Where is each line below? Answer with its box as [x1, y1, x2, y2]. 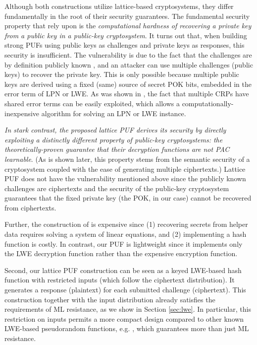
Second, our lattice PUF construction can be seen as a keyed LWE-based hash [4, 265, 242, 275]
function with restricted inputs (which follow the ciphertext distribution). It [4, 275, 235, 285]
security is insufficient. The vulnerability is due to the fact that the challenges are [4, 49, 252, 60]
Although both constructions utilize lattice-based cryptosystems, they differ [4, 1, 234, 11]
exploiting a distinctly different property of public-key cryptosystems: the [4, 134, 223, 144]
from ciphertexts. [4, 202, 56, 212]
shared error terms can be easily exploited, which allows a [4, 98, 180, 108]
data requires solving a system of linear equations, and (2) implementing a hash [4, 229, 247, 239]
